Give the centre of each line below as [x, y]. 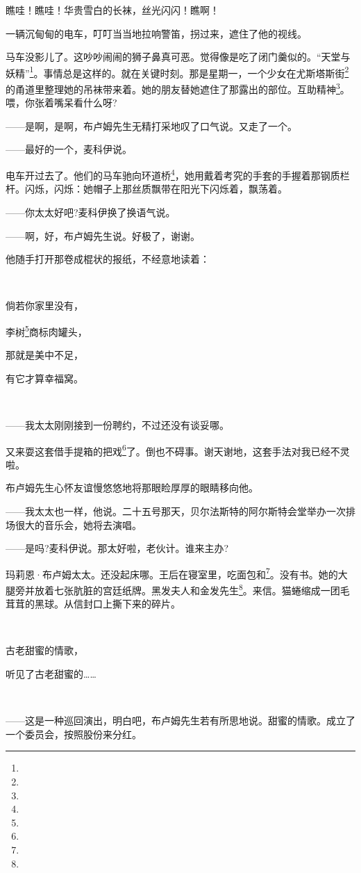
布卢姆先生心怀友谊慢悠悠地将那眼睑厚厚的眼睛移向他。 [132, 488]
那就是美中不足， [44, 355]
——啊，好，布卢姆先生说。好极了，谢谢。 [103, 235]
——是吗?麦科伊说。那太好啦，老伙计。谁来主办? [117, 548]
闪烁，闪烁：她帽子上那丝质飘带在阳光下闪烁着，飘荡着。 [156, 189]
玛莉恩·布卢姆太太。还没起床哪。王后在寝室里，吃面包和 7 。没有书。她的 [172, 573]
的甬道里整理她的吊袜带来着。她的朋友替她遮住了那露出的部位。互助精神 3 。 [178, 88]
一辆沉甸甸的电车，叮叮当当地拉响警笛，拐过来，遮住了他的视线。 [156, 33]
